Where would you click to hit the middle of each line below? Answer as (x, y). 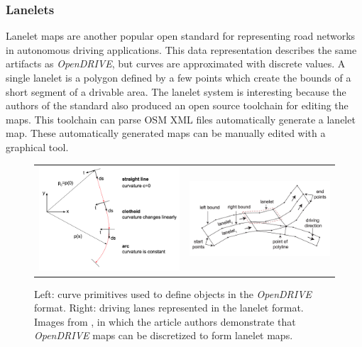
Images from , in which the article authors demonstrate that (165, 321)
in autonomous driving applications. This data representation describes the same (181, 49)
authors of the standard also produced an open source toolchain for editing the (177, 105)
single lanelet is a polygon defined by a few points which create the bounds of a (179, 77)
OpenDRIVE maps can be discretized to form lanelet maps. (164, 335)
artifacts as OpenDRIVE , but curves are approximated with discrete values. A (176, 64)
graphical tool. (37, 147)
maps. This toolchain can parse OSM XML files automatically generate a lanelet (181, 119)
